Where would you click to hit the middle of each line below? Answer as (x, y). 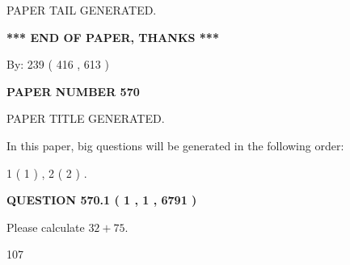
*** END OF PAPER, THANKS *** (113, 37)
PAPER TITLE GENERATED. (86, 118)
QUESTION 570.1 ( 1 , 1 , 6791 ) (102, 200)
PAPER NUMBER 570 (73, 91)
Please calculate (46, 227)
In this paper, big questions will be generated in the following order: (175, 145)
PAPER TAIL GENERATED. (82, 10)
